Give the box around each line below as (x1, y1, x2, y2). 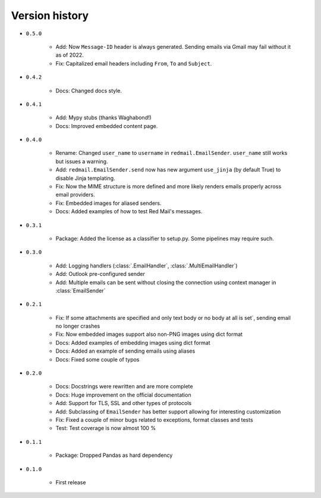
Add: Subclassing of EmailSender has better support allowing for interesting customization (55, 408, 281, 415)
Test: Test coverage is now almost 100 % (55, 425, 156, 432)
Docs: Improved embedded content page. (55, 122, 158, 129)
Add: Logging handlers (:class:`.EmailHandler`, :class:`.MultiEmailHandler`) (55, 262, 238, 269)
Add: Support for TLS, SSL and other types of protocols (55, 400, 192, 407)
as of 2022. (55, 51, 84, 59)
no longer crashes (55, 322, 100, 330)
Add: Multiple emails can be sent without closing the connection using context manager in (55, 279, 276, 286)
